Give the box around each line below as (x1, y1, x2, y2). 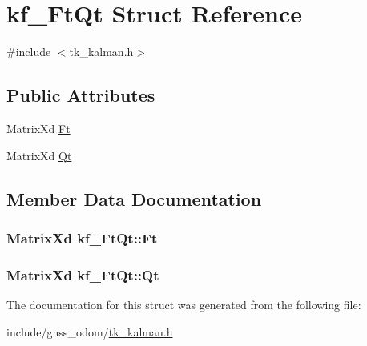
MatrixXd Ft (6, 119, 71, 136)
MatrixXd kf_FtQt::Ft (6, 227, 158, 247)
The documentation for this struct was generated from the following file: (6, 296, 361, 312)
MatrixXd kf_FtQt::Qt (6, 264, 159, 284)
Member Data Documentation (6, 186, 262, 211)
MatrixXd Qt (6, 147, 72, 163)
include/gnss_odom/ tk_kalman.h (6, 323, 173, 340)
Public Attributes (6, 82, 155, 107)
